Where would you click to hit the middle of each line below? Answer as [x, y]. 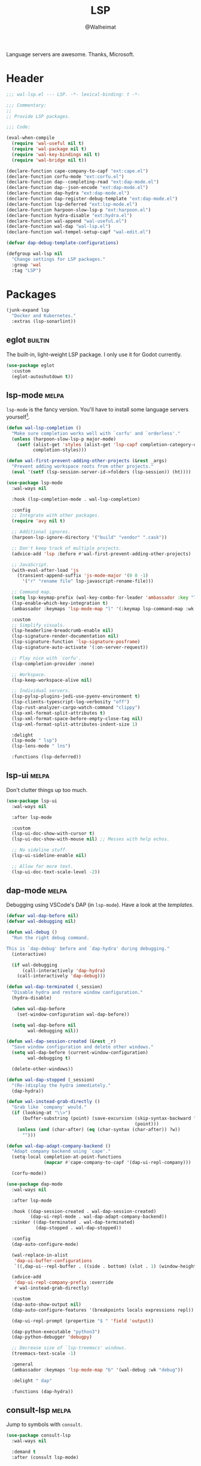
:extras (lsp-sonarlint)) [44, 321]
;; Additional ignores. [41, 532]
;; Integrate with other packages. [56, 516]
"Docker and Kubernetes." [44, 316]
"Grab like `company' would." [49, 1107]
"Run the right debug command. [51, 938]
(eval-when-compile [31, 138]
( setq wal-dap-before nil [44, 1025]
